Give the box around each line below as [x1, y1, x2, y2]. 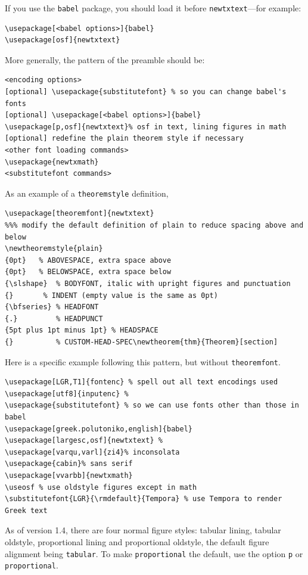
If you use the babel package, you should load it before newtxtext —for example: [5, 2, 301, 14]
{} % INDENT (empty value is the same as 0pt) [5, 291, 218, 300]
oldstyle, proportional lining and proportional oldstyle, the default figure [5, 535, 269, 548]
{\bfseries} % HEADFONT [5, 303, 99, 312]
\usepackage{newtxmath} [5, 157, 99, 166]
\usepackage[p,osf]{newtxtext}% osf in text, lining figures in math [5, 122, 287, 131]
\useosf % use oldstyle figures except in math [5, 483, 197, 492]
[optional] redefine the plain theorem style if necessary [5, 134, 244, 143]
